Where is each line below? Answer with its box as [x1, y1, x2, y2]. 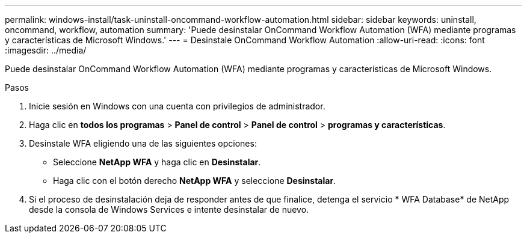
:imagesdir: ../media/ [5, 45, 87, 55]
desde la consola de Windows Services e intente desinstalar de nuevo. [29, 204, 309, 215]
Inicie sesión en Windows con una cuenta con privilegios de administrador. [29, 101, 325, 111]
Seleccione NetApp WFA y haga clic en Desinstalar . [53, 157, 261, 167]
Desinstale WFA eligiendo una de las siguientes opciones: [29, 138, 257, 148]
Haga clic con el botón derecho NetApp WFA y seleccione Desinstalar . [53, 175, 336, 186]
